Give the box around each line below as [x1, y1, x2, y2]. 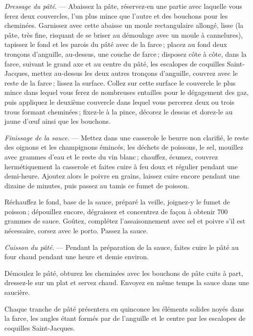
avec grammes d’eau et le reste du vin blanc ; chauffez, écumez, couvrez [4, 151, 218, 161]
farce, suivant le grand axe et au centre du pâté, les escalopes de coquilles [4, 58, 225, 68]
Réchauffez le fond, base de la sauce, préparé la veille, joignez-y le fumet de [4, 197, 230, 207]
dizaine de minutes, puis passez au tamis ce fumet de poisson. [4, 180, 189, 190]
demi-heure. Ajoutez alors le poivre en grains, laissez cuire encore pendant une [4, 171, 240, 181]
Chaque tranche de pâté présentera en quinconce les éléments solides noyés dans [4, 303, 244, 314]
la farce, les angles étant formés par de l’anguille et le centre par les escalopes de [4, 313, 246, 323]
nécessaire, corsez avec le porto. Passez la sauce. [4, 225, 148, 236]
